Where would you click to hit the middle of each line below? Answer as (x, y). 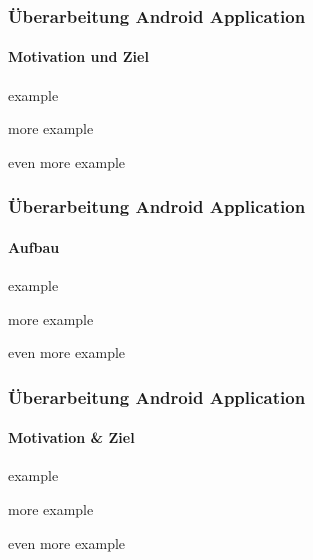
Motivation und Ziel (78, 56)
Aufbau (34, 246)
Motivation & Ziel (71, 437)
